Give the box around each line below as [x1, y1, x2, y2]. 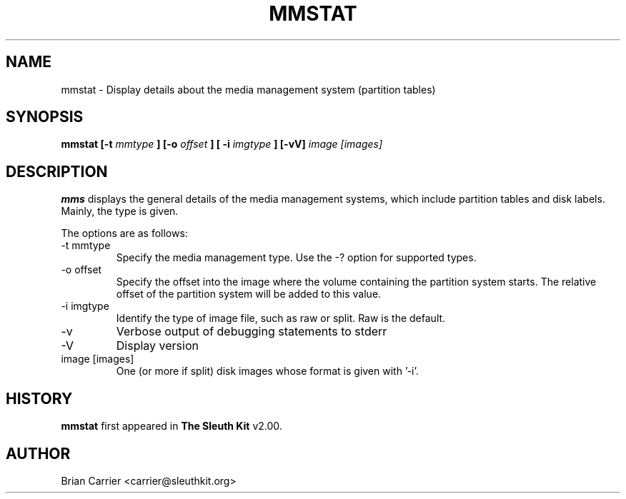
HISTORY [6, 389, 73, 408]
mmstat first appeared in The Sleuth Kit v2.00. [61, 420, 282, 433]
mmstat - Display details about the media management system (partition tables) [61, 83, 436, 96]
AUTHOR [6, 444, 71, 463]
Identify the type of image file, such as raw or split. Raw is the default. [116, 312, 446, 325]
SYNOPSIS [6, 108, 84, 126]
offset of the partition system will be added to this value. [116, 288, 382, 301]
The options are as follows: [61, 227, 188, 240]
